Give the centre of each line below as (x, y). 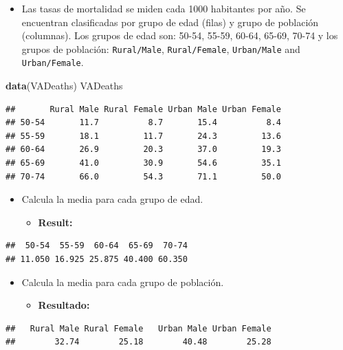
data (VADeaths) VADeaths (64, 86)
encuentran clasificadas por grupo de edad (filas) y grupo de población (170, 22)
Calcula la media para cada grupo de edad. (112, 199)
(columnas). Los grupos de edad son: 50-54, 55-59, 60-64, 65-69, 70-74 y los (180, 35)
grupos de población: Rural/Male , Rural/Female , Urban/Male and (161, 48)
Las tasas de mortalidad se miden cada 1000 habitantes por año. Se (164, 8)
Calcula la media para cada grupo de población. (123, 282)
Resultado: (64, 305)
